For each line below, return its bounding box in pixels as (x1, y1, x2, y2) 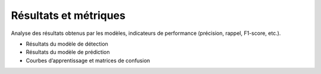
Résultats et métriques (11, 9, 126, 22)
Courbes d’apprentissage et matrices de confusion (26, 57, 150, 64)
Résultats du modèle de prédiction (26, 49, 110, 56)
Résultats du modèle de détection (26, 40, 108, 47)
